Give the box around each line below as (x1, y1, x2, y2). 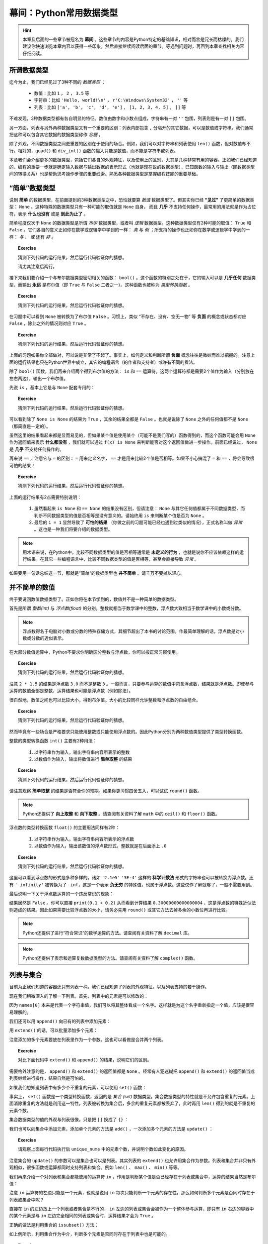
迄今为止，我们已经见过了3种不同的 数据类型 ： (9, 79, 106, 85)
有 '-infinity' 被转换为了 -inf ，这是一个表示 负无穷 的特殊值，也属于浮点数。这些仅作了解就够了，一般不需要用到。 (9, 881, 255, 888)
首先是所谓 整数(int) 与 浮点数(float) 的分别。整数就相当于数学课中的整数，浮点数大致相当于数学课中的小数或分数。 (9, 605, 244, 612)
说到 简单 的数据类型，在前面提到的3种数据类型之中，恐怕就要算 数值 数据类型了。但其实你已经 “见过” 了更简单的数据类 (9, 197, 255, 203)
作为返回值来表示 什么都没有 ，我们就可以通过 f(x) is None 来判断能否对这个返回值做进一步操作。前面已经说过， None (9, 439, 258, 445)
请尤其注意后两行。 (18, 263, 57, 269)
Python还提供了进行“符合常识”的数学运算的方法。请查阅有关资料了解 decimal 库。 (22, 930, 192, 935)
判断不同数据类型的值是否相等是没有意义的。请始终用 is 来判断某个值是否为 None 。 (34, 513, 207, 518)
